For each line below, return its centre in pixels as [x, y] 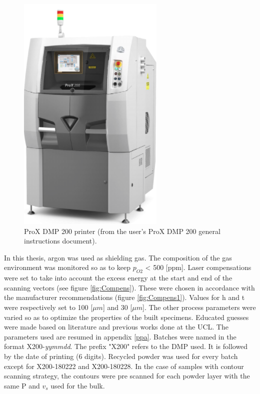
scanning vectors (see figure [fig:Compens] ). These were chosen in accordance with [129, 287]
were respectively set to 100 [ [48, 307]
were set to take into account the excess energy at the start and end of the [118, 278]
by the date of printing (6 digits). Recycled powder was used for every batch [121, 356]
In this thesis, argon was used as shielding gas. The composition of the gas [118, 257]
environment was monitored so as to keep [67, 267]
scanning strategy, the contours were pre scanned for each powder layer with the [127, 376]
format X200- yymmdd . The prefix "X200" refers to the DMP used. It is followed [126, 346]
